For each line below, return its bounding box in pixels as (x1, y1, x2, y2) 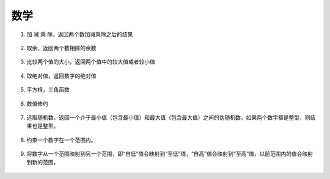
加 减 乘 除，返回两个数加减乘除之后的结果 (26, 31, 133, 38)
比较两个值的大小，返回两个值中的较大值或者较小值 (26, 58, 155, 65)
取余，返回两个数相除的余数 (26, 44, 97, 51)
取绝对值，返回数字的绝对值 (26, 72, 97, 79)
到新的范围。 (26, 159, 59, 166)
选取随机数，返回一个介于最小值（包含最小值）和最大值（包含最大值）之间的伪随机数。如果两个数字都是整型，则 (26, 114, 310, 121)
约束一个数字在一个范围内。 (26, 136, 97, 144)
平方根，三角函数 (26, 86, 70, 93)
